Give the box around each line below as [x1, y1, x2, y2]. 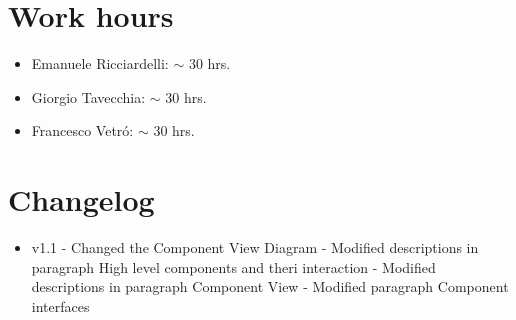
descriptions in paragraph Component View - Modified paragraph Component [31, 276, 509, 297]
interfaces [31, 295, 90, 316]
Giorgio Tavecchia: [31, 86, 146, 107]
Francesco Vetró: [31, 120, 134, 141]
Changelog [8, 179, 155, 220]
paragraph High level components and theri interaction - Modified [31, 256, 436, 277]
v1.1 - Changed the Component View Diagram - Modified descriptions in [31, 237, 479, 258]
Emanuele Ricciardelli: [31, 53, 169, 74]
